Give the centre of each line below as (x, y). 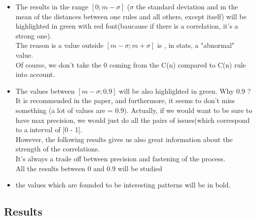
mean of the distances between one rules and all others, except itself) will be (131, 16)
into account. (35, 74)
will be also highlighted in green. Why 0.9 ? (185, 91)
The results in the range (52, 6)
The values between (45, 91)
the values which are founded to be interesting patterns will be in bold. (123, 185)
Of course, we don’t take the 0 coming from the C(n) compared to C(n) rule (131, 64)
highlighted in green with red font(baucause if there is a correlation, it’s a (127, 26)
